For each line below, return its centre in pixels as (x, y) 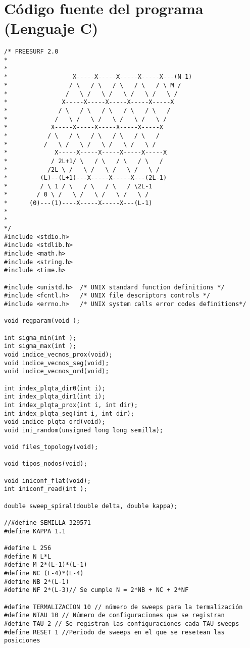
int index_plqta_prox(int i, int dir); (71, 405)
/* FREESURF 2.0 (31, 52)
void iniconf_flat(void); (47, 481)
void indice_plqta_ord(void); (55, 422)
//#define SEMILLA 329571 (47, 523)
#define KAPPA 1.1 (35, 531)
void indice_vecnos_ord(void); (57, 371)
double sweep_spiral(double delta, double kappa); (91, 506)
